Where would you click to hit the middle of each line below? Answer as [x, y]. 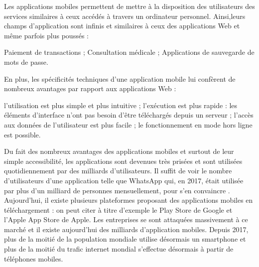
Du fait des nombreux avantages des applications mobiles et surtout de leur [119, 151]
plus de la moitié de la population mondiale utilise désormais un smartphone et [125, 239]
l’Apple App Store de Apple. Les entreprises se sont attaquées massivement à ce [126, 219]
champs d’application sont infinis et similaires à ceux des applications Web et [122, 26]
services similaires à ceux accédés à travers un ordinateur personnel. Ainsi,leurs [125, 16]
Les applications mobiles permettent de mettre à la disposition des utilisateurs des [129, 6]
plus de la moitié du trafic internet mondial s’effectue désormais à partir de [119, 249]
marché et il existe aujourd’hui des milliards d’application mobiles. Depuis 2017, [126, 229]
